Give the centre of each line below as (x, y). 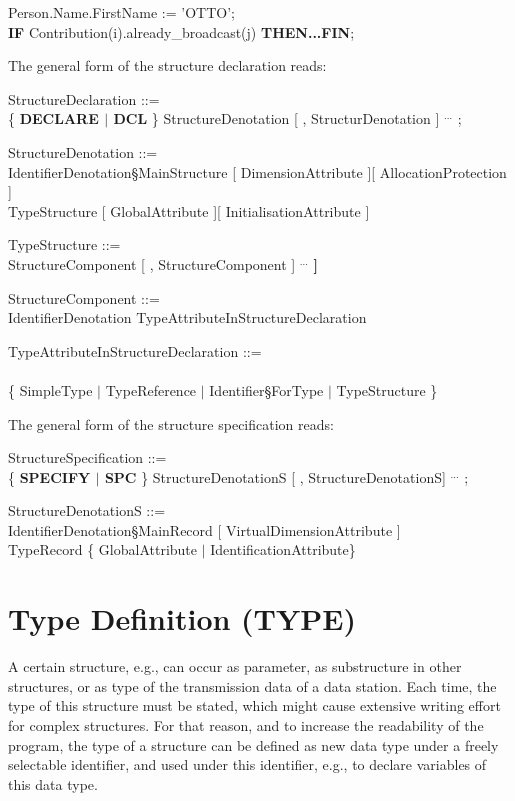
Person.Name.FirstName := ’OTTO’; (121, 12)
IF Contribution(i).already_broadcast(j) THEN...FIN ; (181, 31)
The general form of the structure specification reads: (171, 423)
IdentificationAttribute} (283, 549)
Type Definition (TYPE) (182, 618)
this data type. (53, 783)
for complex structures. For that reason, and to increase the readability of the (246, 724)
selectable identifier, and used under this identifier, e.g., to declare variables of (247, 764)
